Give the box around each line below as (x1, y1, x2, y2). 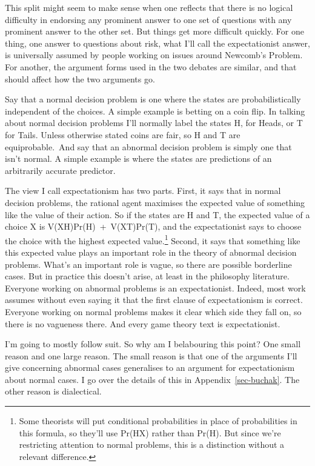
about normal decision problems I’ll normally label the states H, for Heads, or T (5, 116, 303, 129)
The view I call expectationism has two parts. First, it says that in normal (5, 184, 281, 197)
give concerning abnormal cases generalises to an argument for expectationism (5, 361, 295, 374)
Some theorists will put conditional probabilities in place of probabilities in (19, 414, 297, 427)
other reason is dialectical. (5, 385, 102, 398)
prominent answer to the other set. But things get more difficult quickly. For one (5, 25, 304, 38)
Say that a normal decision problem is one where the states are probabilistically (5, 93, 301, 105)
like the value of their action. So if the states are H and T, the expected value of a (5, 208, 310, 221)
